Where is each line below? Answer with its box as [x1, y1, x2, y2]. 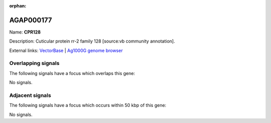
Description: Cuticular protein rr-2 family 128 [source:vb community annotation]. [9, 38, 175, 44]
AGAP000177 [9, 15, 52, 24]
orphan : [9, 3, 27, 8]
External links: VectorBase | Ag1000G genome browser [9, 47, 123, 53]
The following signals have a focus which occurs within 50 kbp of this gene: [9, 102, 167, 108]
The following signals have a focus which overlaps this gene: [9, 70, 135, 76]
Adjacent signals [9, 91, 51, 98]
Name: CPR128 [9, 29, 41, 35]
